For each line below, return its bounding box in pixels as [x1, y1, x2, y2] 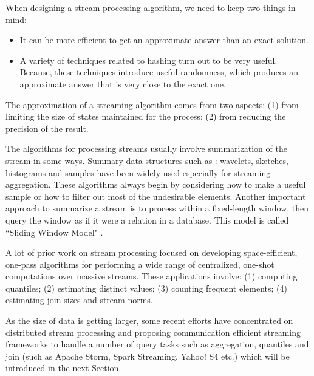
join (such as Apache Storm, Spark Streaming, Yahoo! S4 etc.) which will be [5, 349, 290, 362]
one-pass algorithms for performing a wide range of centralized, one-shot [5, 258, 275, 270]
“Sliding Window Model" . [5, 225, 103, 238]
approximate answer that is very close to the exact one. [19, 77, 226, 90]
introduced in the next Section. [5, 361, 121, 374]
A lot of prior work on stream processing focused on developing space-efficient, [5, 246, 298, 259]
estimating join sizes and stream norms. [5, 293, 153, 306]
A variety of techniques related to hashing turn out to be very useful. [19, 53, 278, 66]
